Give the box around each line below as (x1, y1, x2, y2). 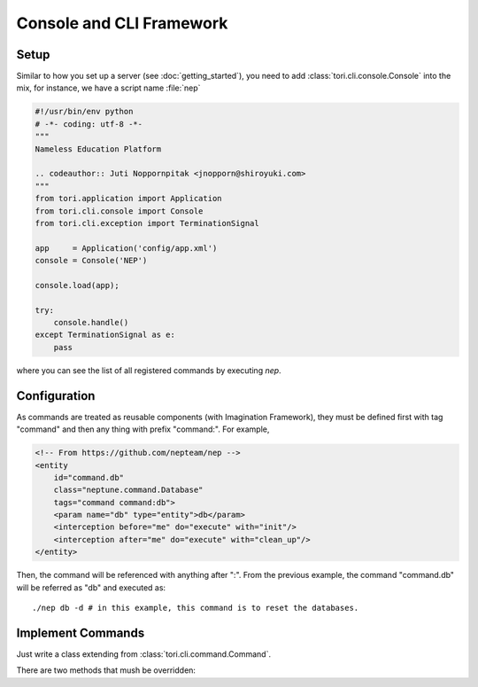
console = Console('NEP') (35, 255, 148, 266)
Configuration (16, 388, 96, 403)
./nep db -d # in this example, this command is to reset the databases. (32, 603, 359, 613)
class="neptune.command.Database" (53, 485, 204, 496)
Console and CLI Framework (16, 13, 228, 33)
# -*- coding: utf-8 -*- (35, 119, 143, 129)
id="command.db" (53, 472, 124, 482)
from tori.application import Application (35, 193, 222, 204)
